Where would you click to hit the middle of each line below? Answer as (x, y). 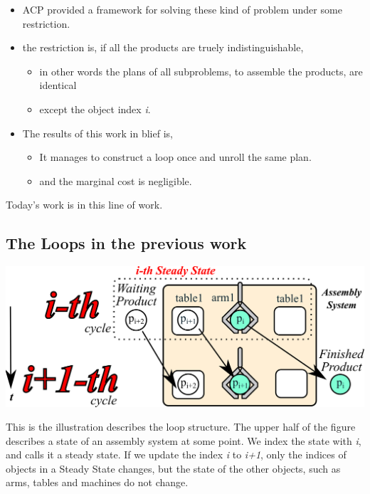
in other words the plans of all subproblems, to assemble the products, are (201, 71)
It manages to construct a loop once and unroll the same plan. (175, 157)
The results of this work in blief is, (97, 133)
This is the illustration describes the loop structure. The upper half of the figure (181, 427)
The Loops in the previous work (126, 243)
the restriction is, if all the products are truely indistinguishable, (163, 47)
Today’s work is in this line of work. (84, 205)
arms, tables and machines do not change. (97, 482)
